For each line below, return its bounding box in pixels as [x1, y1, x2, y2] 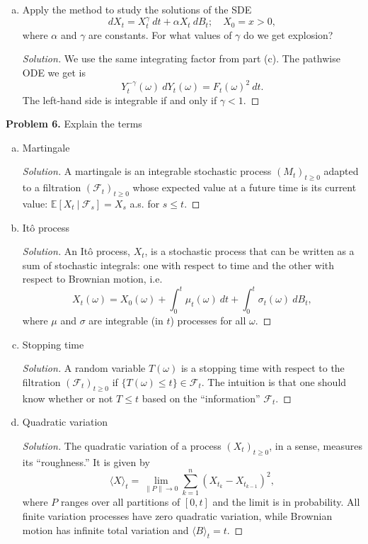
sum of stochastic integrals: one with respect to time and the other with [22, 257, 335, 272]
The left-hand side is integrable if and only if [22, 92, 217, 107]
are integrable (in [88, 313, 163, 328]
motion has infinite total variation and [22, 522, 189, 537]
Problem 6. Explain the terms [6, 116, 142, 131]
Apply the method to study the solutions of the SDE [22, 2, 252, 16]
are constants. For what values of [88, 27, 232, 42]
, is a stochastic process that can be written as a [144, 244, 355, 259]
